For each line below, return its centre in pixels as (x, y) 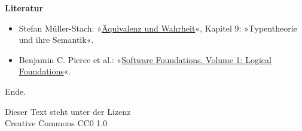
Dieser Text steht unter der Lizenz (68, 111)
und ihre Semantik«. (56, 40)
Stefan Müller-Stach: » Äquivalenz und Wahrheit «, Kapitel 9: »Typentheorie (158, 28)
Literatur (24, 8)
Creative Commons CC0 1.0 (56, 123)
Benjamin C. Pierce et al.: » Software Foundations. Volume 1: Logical (145, 59)
